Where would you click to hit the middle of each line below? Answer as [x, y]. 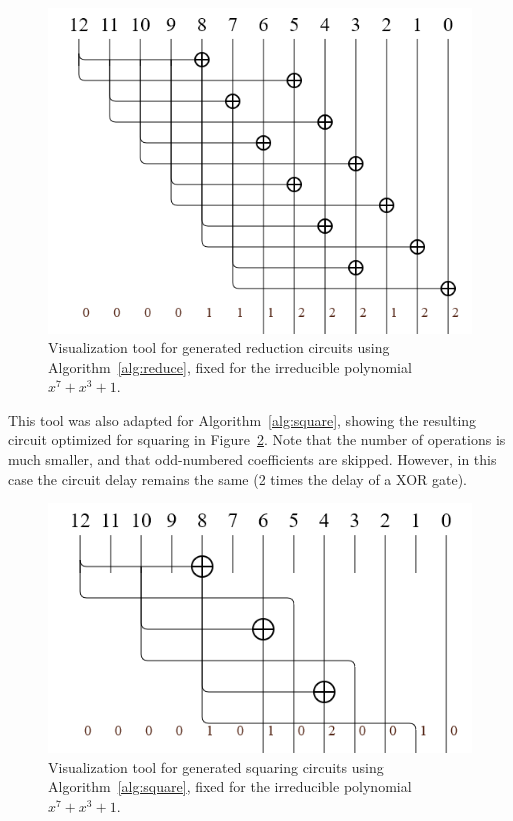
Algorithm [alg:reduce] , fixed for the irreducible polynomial [230, 366]
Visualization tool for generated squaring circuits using [216, 766]
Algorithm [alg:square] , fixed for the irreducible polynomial [230, 786]
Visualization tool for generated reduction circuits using [219, 347]
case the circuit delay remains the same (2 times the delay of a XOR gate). [237, 478]
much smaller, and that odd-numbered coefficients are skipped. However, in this [252, 459]
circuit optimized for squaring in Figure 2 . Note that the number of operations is [257, 439]
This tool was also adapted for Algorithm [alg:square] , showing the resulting [242, 419]
